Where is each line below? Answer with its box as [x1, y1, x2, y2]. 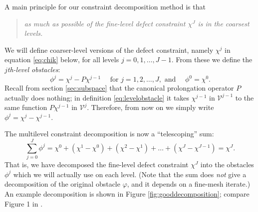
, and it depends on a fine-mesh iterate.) [127, 179, 251, 189]
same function [4, 102, 47, 112]
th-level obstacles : [7, 64, 60, 74]
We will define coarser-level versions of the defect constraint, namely [4, 44, 214, 55]
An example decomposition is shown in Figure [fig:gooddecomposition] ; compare [4, 188, 250, 199]
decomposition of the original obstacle [4, 179, 120, 189]
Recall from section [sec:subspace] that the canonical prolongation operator [4, 83, 234, 93]
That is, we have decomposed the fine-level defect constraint [4, 159, 189, 170]
